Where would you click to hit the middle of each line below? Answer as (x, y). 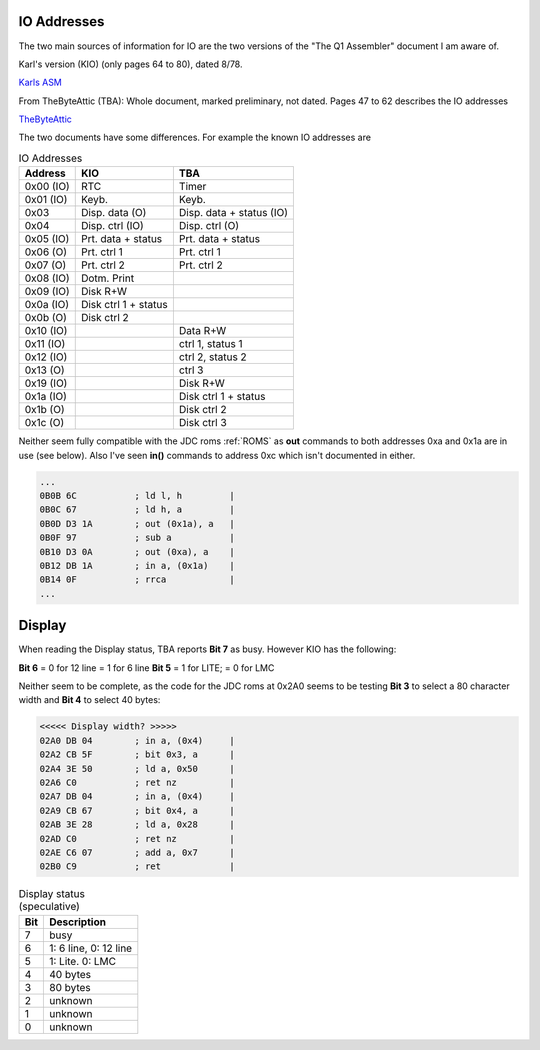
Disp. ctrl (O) (209, 226)
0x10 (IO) (46, 331)
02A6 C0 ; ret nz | (137, 782)
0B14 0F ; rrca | (137, 579)
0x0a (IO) (47, 305)
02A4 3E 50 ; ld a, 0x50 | (137, 768)
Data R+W (202, 331)
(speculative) (49, 907)
